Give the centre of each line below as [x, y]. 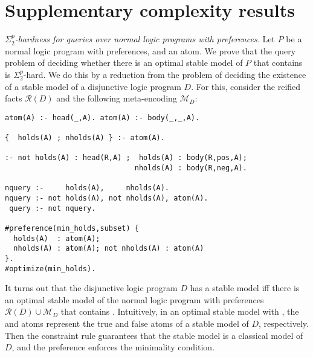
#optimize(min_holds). [50, 269]
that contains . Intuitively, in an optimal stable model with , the [180, 311]
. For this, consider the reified [246, 86]
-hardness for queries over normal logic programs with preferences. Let [145, 39]
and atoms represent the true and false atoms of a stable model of [127, 323]
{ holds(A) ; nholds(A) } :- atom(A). [85, 138]
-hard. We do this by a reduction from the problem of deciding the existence [165, 74]
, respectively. [284, 323]
